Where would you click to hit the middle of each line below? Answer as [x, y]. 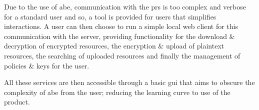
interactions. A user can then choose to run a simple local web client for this [121, 26]
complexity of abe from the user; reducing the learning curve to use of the [117, 92]
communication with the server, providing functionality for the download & [119, 36]
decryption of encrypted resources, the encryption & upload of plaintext [114, 46]
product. [17, 102]
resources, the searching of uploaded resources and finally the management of [122, 55]
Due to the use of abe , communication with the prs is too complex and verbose [125, 6]
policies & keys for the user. [47, 65]
